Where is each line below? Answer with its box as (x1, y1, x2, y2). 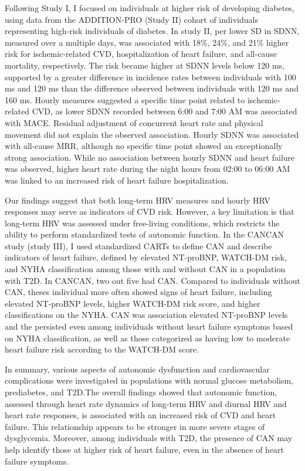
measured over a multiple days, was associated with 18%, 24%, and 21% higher (5, 36, 289, 48)
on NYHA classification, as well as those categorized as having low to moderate (5, 331, 290, 344)
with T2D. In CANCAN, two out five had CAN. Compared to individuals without (5, 274, 300, 286)
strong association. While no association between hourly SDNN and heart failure (5, 151, 295, 163)
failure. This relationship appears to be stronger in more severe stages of (5, 420, 265, 432)
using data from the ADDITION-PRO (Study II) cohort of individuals (5, 13, 258, 25)
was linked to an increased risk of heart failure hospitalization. (5, 174, 229, 186)
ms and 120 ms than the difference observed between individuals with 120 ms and (5, 82, 299, 94)
